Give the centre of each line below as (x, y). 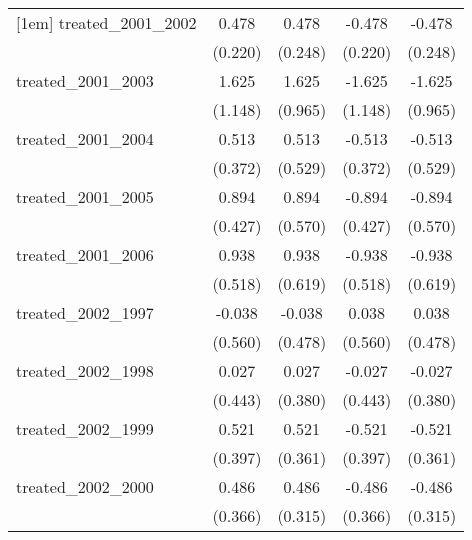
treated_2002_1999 (85, 428)
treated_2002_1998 (85, 370)
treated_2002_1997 (85, 312)
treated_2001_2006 (85, 254)
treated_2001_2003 (85, 80)
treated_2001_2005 (85, 196)
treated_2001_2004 (85, 138)
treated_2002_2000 (85, 486)
